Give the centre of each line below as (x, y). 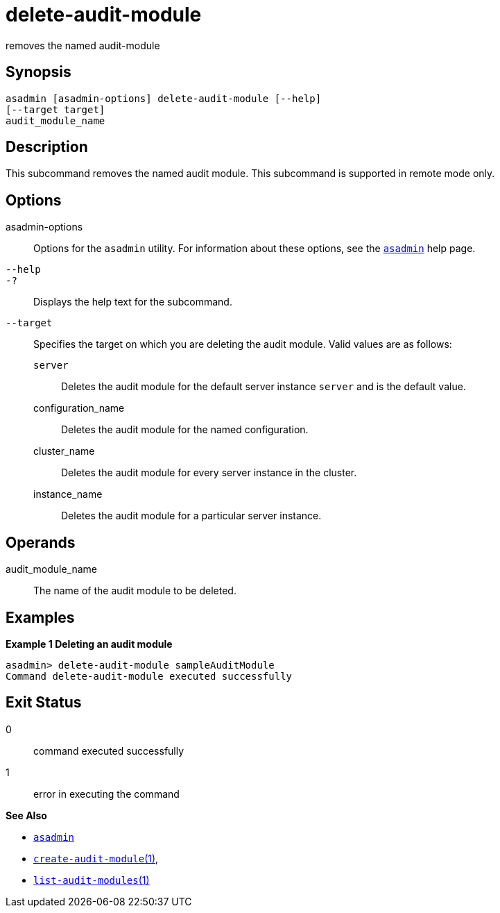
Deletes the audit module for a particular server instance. (191, 516)
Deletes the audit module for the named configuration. (185, 430)
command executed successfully (109, 751)
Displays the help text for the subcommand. (133, 302)
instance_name (68, 494)
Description (47, 147)
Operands (41, 542)
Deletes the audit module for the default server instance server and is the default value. (264, 387)
